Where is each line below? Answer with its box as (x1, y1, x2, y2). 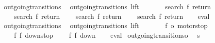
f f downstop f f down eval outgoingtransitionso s (14, 29, 200, 40)
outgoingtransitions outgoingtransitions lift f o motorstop (3, 20, 208, 30)
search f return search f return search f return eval (14, 11, 210, 21)
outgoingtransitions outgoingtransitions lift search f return (3, 1, 211, 11)
